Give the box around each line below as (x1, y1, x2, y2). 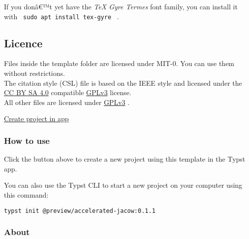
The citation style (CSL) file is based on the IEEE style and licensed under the (4, 77, 242, 88)
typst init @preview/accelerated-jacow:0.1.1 (4, 207, 156, 214)
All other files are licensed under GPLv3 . (4, 97, 130, 107)
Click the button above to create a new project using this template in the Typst (4, 154, 246, 164)
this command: (4, 190, 49, 200)
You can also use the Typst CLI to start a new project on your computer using (4, 180, 243, 190)
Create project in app (4, 113, 69, 124)
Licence (4, 35, 43, 50)
